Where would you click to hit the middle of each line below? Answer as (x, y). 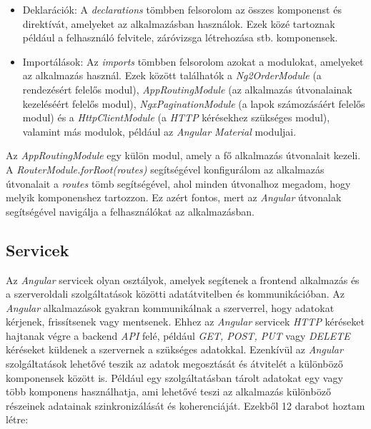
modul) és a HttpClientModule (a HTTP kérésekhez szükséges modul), (176, 117)
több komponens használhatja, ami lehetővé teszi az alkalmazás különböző (168, 392)
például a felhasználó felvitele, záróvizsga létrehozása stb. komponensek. (180, 37)
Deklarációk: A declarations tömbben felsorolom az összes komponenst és (182, 9)
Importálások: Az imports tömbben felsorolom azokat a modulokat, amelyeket (193, 61)
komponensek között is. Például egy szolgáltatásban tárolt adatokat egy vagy (174, 377)
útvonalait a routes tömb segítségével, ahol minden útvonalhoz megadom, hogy (178, 183)
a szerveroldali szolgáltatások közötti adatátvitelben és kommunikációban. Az (175, 294)
